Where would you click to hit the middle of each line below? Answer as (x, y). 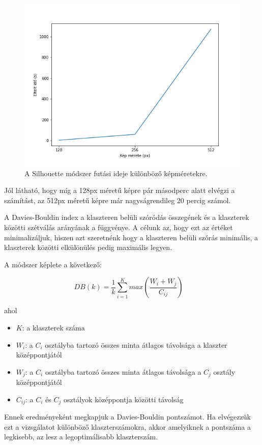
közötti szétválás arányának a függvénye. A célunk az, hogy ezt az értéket (119, 227)
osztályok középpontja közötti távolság (124, 399)
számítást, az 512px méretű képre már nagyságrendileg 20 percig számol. (118, 200)
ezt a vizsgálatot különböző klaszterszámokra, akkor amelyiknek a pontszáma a (127, 426)
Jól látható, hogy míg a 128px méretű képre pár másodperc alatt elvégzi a (120, 190)
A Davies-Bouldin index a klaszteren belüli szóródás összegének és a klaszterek (127, 217)
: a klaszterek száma (53, 327)
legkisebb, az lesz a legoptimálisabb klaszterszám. (81, 437)
